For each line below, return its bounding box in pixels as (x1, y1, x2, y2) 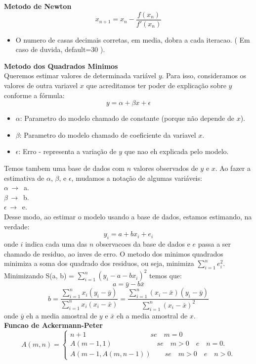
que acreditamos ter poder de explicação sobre (86, 80, 226, 91)
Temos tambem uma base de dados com (4, 163, 125, 173)
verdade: (4, 221, 30, 231)
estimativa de (4, 172, 44, 183)
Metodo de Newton (4, 1, 72, 11)
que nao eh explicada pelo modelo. (124, 146, 229, 156)
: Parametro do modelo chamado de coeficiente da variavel (19, 129, 196, 140)
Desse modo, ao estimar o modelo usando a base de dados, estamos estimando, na (4, 211, 252, 221)
